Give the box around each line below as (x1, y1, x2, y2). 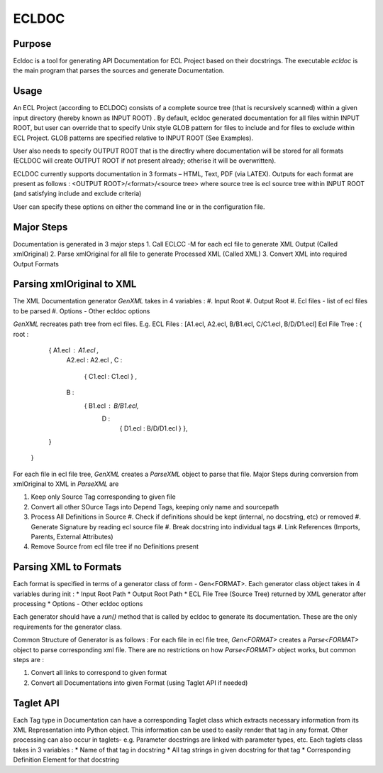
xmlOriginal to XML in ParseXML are (13, 480, 119, 488)
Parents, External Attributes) (30, 532, 113, 541)
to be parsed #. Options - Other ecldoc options (13, 306, 150, 315)
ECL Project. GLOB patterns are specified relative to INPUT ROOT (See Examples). (13, 134, 254, 142)
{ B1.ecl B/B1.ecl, (84, 401, 139, 410)
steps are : (13, 655, 44, 664)
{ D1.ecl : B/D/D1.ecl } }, (119, 424, 188, 433)
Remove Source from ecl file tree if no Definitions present (30, 542, 199, 551)
